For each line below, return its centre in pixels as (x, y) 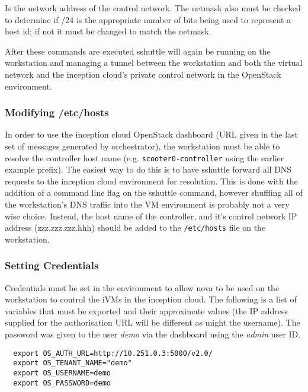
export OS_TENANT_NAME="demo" (73, 363)
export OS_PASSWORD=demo (62, 383)
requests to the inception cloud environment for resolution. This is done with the (151, 181)
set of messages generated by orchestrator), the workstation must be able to (142, 146)
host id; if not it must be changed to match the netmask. (108, 31)
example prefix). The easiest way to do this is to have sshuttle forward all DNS (148, 169)
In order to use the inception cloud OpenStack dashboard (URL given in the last (152, 134)
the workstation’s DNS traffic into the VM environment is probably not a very (147, 204)
